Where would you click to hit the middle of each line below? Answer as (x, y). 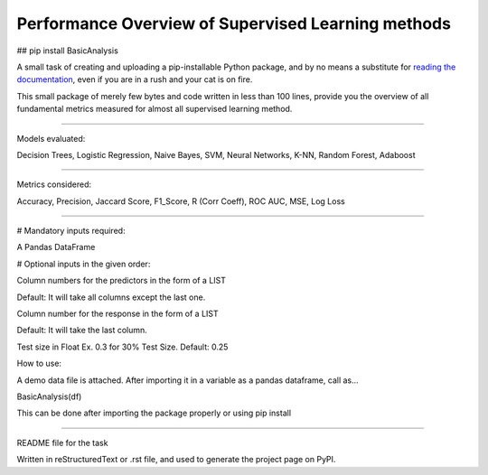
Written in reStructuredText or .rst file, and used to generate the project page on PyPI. (176, 460)
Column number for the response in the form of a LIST (117, 314)
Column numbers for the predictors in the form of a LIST (121, 281)
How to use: (39, 363)
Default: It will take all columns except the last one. (111, 297)
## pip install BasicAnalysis (68, 51)
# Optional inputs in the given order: (84, 264)
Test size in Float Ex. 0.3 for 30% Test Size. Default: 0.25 (122, 347)
